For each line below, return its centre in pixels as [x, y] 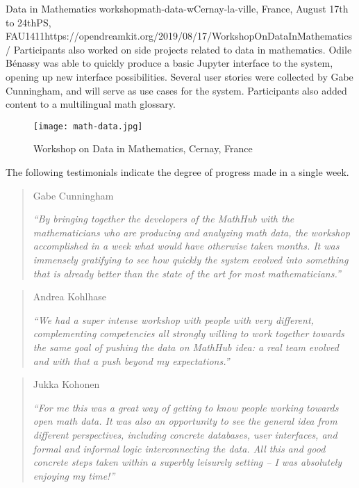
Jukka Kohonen [66, 384]
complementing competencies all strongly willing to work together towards [189, 333]
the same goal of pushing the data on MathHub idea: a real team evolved [186, 347]
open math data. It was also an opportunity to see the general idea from [185, 421]
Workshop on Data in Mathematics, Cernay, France [143, 148]
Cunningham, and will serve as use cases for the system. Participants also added [176, 90]
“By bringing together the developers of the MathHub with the [164, 219]
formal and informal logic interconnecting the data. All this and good [179, 448]
